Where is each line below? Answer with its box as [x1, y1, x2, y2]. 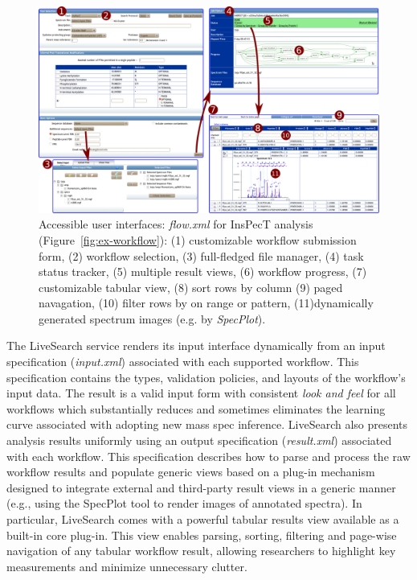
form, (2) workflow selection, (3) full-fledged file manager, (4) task [39, 247, 364, 264]
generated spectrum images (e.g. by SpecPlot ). [39, 310, 266, 327]
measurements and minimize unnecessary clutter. [6, 557, 247, 574]
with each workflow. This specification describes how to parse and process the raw [6, 447, 411, 464]
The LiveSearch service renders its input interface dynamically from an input [6, 337, 386, 354]
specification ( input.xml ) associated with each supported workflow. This [6, 353, 359, 370]
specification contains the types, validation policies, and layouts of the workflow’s [6, 368, 406, 385]
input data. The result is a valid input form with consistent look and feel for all [6, 385, 396, 401]
